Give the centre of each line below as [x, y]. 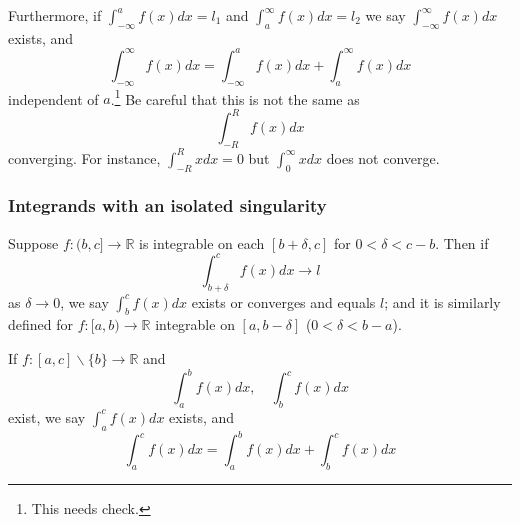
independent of [53, 98]
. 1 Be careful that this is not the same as [235, 97]
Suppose [33, 242]
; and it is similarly [442, 301]
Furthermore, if [55, 15]
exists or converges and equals [283, 301]
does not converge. [383, 157]
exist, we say [47, 416]
